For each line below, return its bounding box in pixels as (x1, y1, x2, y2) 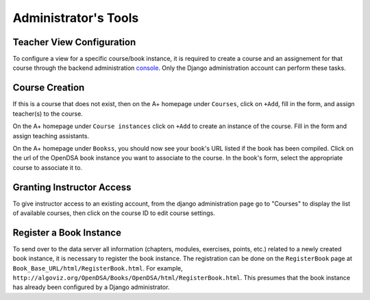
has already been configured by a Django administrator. (12, 283, 170, 291)
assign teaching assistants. (12, 132, 89, 140)
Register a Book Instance (12, 227, 121, 238)
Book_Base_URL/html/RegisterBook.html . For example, (12, 264, 183, 272)
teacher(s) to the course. (12, 110, 84, 118)
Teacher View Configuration (12, 36, 136, 48)
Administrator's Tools (12, 10, 139, 25)
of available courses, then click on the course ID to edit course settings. (12, 209, 216, 217)
